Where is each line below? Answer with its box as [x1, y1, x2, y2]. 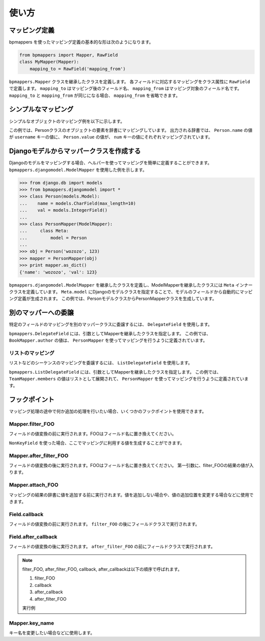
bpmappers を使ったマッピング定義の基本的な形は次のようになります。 [9, 39, 154, 45]
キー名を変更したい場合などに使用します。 [9, 630, 95, 636]
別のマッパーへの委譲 [9, 309, 74, 317]
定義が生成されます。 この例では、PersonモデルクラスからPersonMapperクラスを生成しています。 [17, 295, 217, 302]
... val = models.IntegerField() [19, 207, 108, 213]
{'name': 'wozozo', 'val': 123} [19, 269, 98, 275]
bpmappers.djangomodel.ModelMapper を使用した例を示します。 [9, 167, 147, 173]
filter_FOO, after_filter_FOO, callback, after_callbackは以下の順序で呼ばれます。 [22, 566, 183, 572]
